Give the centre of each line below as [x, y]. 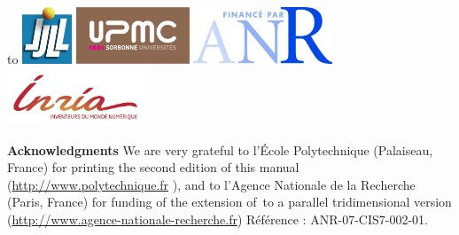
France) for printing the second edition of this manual [153, 167]
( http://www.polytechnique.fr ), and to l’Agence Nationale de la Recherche [211, 184]
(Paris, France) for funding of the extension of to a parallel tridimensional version [229, 202]
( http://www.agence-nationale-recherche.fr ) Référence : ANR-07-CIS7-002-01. [218, 219]
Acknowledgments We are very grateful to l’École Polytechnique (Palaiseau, [220, 149]
